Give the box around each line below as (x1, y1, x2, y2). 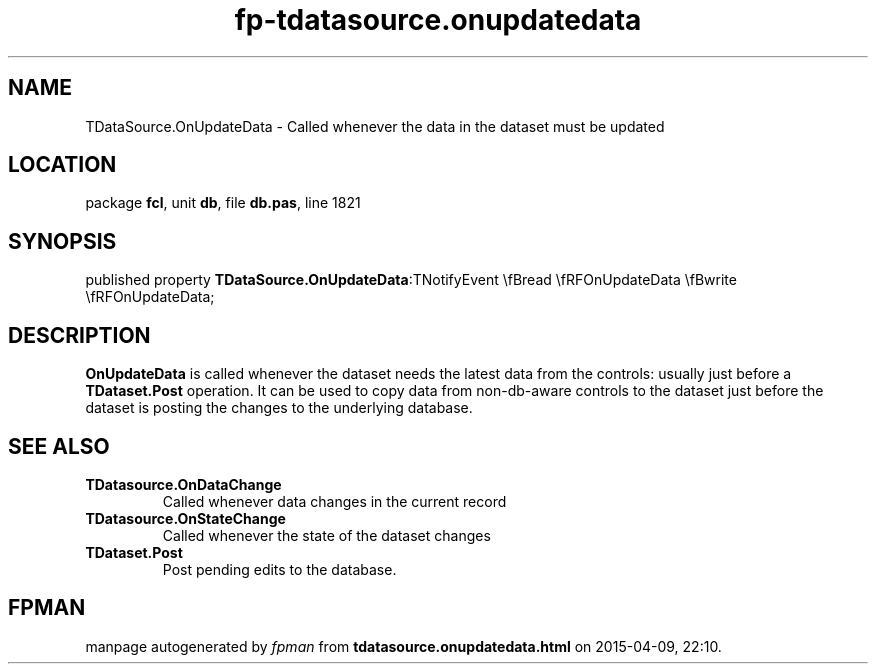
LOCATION (8, 152, 117, 178)
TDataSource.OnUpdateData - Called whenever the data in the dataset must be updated (85, 117, 665, 135)
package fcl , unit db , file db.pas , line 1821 (85, 194, 361, 212)
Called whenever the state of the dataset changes (162, 526, 491, 544)
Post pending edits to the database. (162, 560, 397, 578)
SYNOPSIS (8, 228, 117, 254)
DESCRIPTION (8, 322, 151, 348)
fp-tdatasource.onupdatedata (234, 3, 642, 37)
